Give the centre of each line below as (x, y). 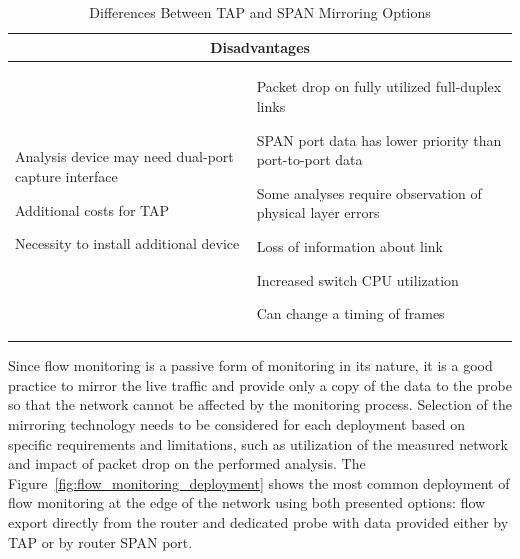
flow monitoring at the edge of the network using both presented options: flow (247, 502)
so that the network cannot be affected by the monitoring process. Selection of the (260, 404)
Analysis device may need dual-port (124, 156)
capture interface (66, 176)
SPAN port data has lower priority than (379, 139)
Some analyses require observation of (369, 192)
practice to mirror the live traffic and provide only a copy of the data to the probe (260, 384)
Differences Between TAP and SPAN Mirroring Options (260, 12)
